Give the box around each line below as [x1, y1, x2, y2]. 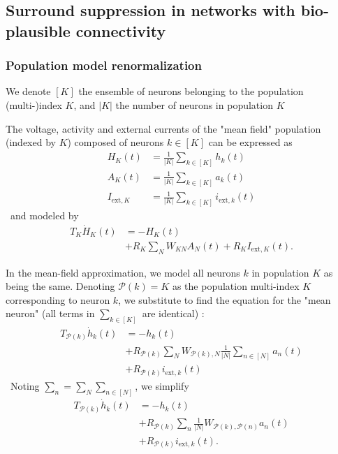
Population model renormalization [6, 57, 202, 74]
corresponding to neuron [6, 292, 110, 307]
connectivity [75, 20, 166, 41]
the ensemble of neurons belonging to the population [78, 84, 304, 98]
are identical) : [142, 306, 205, 321]
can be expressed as [208, 135, 293, 149]
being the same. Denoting [6, 279, 115, 293]
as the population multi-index [172, 279, 300, 293]
